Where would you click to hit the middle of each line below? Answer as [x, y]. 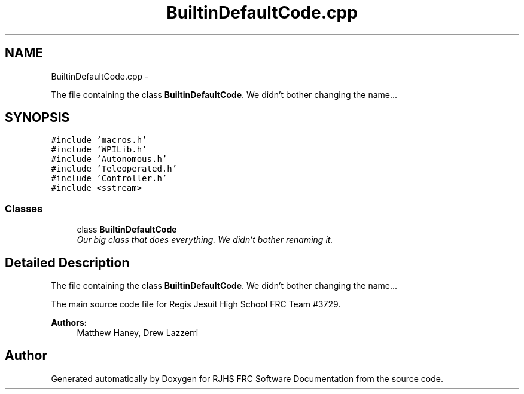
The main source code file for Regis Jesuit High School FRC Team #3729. [196, 304]
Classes [24, 208]
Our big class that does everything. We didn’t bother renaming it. [205, 240]
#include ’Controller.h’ [109, 178]
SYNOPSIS [37, 118]
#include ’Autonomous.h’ [109, 159]
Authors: [69, 323]
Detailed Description [67, 262]
